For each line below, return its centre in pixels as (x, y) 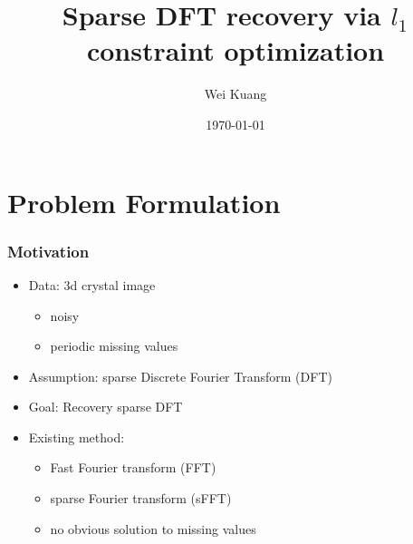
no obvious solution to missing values (153, 528)
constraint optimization (235, 50)
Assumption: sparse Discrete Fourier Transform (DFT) (180, 376)
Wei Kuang (235, 94)
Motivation (48, 251)
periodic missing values (114, 346)
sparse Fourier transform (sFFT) (141, 498)
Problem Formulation (144, 202)
